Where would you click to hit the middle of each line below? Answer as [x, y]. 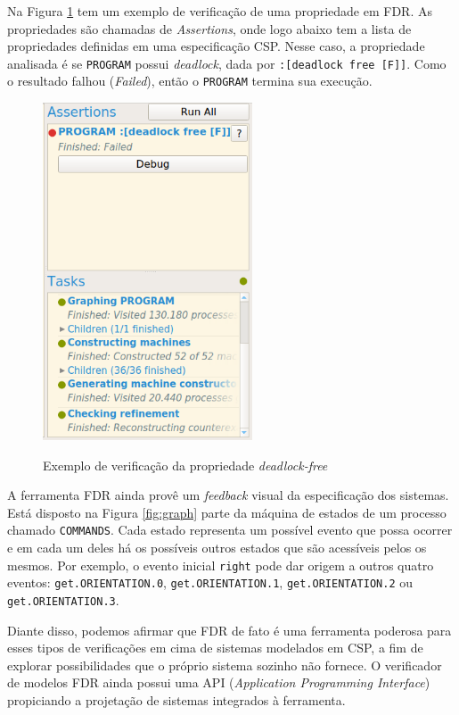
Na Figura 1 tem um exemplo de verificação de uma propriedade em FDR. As [220, 11]
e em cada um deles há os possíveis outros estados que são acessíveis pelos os [217, 548]
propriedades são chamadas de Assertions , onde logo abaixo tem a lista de [209, 28]
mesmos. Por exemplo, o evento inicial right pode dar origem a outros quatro [221, 565]
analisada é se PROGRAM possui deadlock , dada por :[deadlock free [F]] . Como [227, 63]
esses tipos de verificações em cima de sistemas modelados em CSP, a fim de [215, 648]
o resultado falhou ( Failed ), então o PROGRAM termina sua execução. [190, 81]
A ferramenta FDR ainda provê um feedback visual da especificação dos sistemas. [228, 495]
